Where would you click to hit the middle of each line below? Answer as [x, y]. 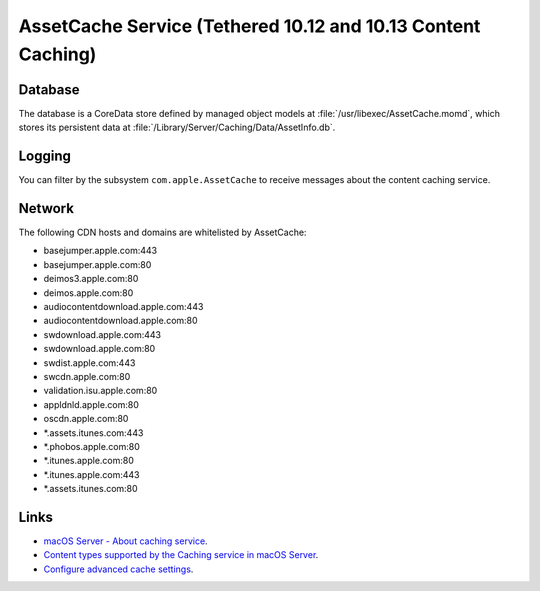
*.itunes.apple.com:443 [91, 474]
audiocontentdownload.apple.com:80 [121, 321]
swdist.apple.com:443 [89, 362]
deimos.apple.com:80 [88, 292]
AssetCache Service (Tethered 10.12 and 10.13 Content [249, 26]
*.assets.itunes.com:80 [91, 489]
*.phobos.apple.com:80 [91, 446]
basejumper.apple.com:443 [100, 251]
